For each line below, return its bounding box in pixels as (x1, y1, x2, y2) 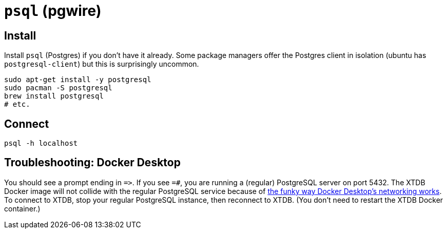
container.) (4, 204, 41, 213)
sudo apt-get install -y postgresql (4, 75, 151, 84)
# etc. (4, 100, 30, 109)
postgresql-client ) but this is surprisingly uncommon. (4, 60, 199, 69)
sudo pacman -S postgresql (4, 84, 112, 92)
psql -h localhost (4, 139, 78, 148)
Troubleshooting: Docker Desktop (4, 156, 181, 169)
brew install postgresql (4, 92, 104, 101)
